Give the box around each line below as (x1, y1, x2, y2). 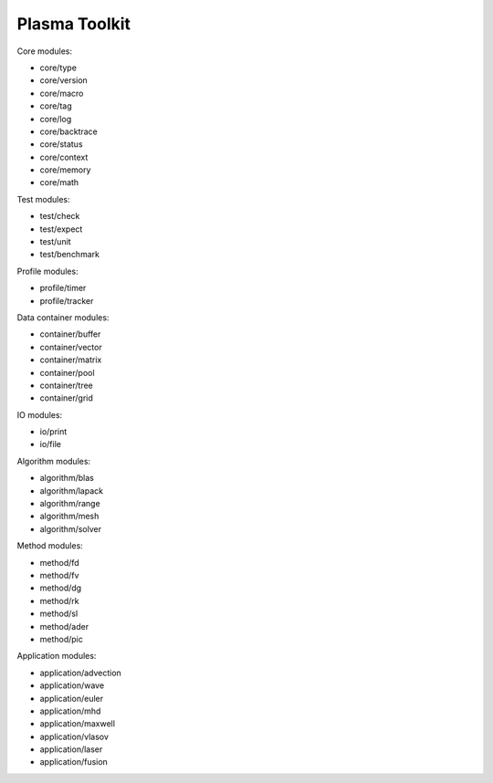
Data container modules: (16, 311, 110, 323)
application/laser (39, 744, 103, 755)
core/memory (39, 164, 91, 175)
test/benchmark (39, 249, 100, 260)
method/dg (39, 582, 82, 593)
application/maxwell (39, 718, 116, 729)
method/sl (39, 608, 79, 620)
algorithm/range (39, 498, 100, 509)
